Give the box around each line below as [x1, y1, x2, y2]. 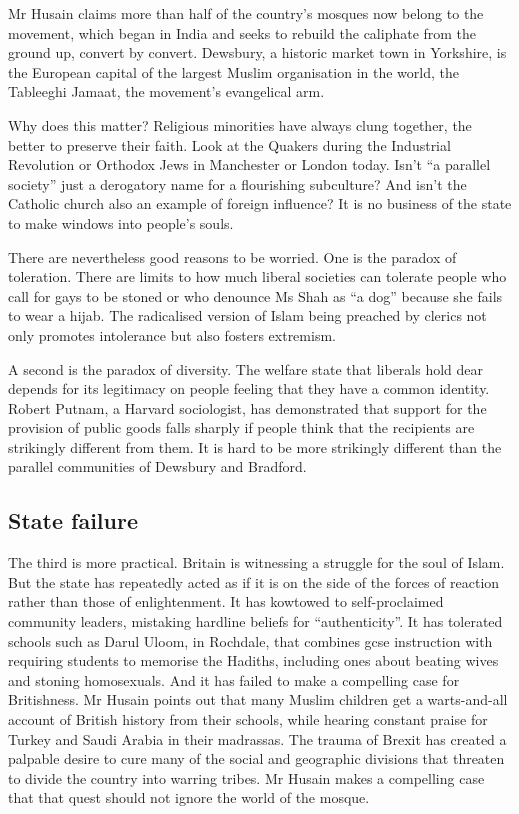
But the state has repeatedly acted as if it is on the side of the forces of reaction [8, 571, 500, 592]
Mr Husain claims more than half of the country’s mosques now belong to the [8, 3, 484, 23]
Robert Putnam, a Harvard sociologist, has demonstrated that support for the [8, 397, 487, 418]
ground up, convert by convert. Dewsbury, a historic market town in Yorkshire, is [8, 42, 507, 63]
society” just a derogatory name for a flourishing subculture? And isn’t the [8, 173, 467, 194]
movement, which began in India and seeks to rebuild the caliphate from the [8, 22, 477, 43]
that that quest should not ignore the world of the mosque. [8, 787, 370, 808]
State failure [8, 505, 138, 536]
